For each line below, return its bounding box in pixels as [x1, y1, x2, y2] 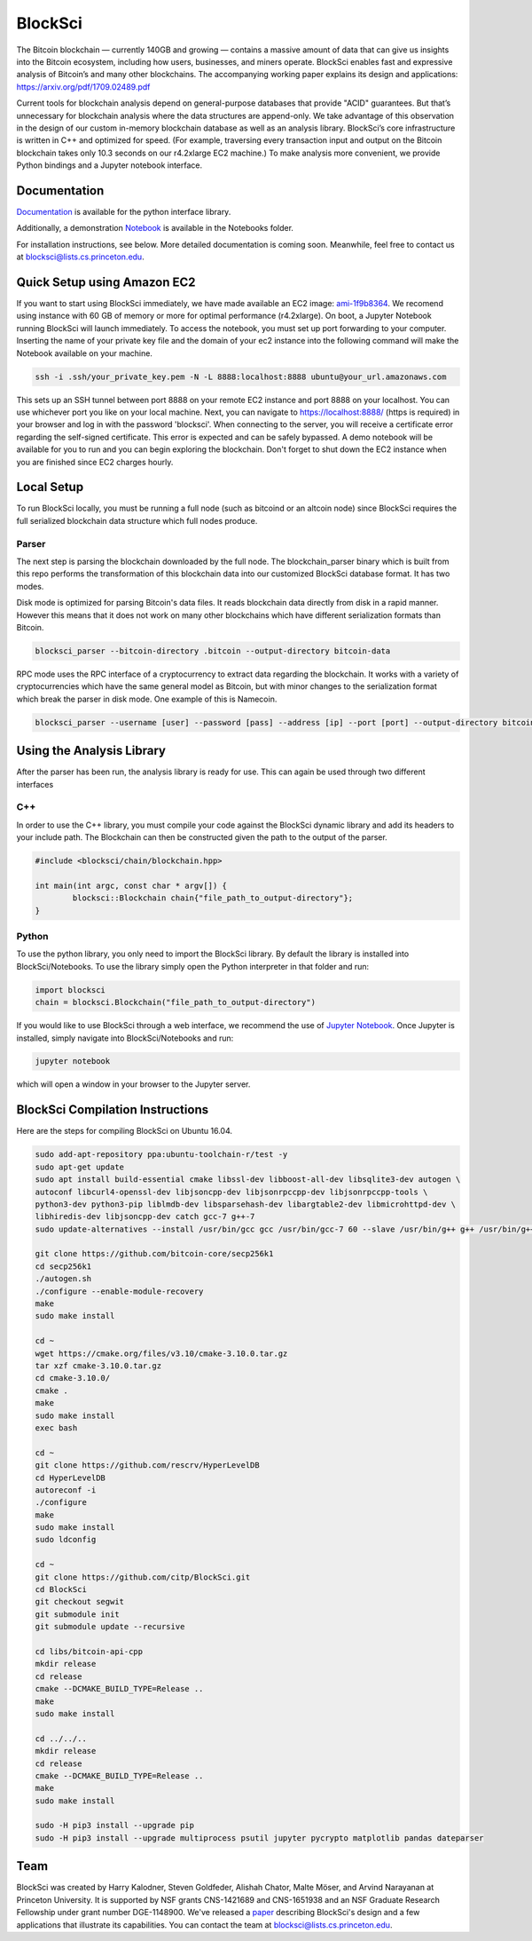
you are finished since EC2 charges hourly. [16, 456, 174, 467]
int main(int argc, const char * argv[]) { [35, 880, 228, 891]
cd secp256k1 [35, 1261, 92, 1272]
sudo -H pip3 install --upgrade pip [35, 1820, 195, 1831]
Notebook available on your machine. [16, 347, 153, 359]
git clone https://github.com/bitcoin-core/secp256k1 [35, 1248, 274, 1259]
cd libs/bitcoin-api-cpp [35, 1646, 144, 1656]
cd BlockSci [35, 1585, 88, 1595]
